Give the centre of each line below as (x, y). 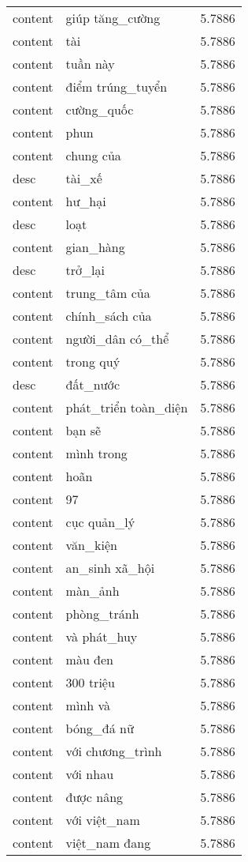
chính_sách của (109, 316)
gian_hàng (95, 247)
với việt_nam (103, 820)
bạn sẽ (83, 430)
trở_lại (85, 270)
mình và (88, 705)
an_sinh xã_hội (110, 568)
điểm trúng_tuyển (117, 87)
